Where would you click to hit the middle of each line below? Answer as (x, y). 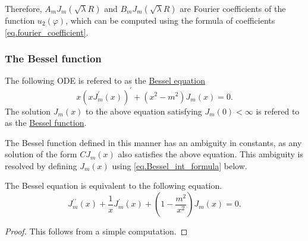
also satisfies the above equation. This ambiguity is (211, 154)
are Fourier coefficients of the (233, 8)
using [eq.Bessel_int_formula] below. (180, 165)
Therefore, (23, 8)
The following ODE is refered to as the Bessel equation (105, 80)
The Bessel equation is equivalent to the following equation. (114, 185)
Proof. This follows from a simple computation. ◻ (96, 231)
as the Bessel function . (46, 123)
